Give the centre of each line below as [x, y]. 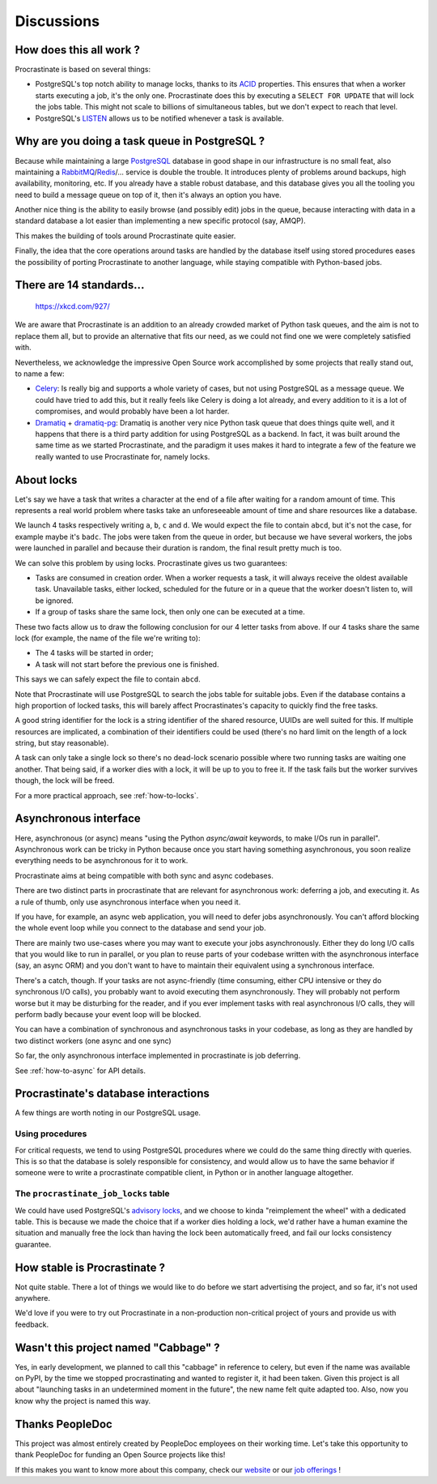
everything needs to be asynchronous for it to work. [102, 861]
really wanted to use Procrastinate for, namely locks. [123, 456]
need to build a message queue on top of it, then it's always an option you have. [148, 195]
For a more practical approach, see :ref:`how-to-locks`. [107, 795]
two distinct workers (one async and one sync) [93, 1041]
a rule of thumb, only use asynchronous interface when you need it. [128, 902]
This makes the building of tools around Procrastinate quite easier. [125, 236]
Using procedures [51, 1134]
